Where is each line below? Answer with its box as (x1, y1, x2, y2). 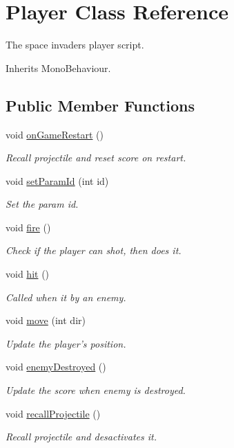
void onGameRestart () (6, 127, 104, 141)
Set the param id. (6, 197, 79, 211)
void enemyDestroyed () (6, 359, 106, 374)
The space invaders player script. (6, 37, 144, 52)
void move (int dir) (6, 313, 86, 328)
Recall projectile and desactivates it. (6, 429, 157, 444)
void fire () (6, 219, 51, 234)
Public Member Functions (6, 94, 195, 116)
